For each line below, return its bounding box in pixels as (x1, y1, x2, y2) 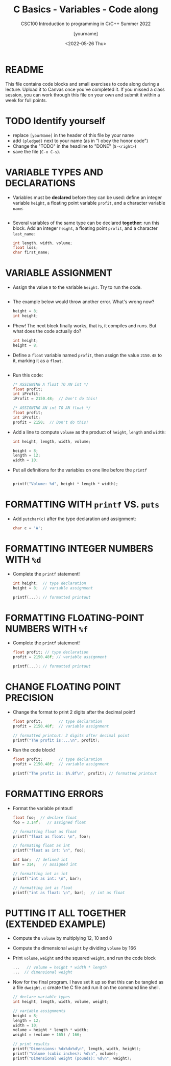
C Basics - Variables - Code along (13, 4, 158, 15)
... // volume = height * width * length (12, 965, 107, 970)
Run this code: (12, 372, 43, 378)
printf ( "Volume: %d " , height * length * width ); (12, 481, 118, 487)
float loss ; (12, 245, 38, 250)
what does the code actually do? (12, 328, 82, 334)
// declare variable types (12, 994, 70, 1000)
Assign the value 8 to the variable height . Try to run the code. (12, 284, 142, 290)
